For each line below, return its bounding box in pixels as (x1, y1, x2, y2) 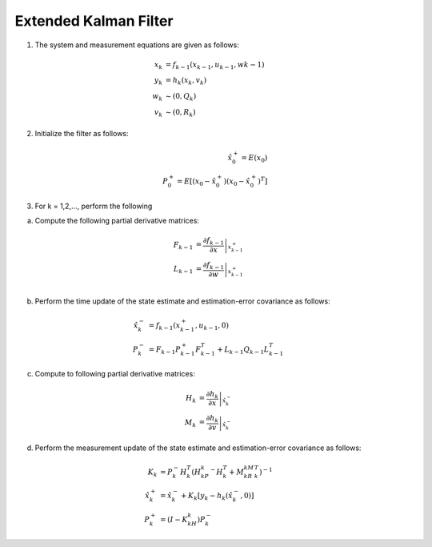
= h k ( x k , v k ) (165, 76, 207, 87)
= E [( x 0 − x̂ (176, 177, 217, 187)
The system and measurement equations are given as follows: (34, 40, 239, 50)
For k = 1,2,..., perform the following (34, 201, 153, 211)
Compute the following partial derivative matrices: (34, 216, 200, 226)
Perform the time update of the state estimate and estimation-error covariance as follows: (34, 296, 331, 306)
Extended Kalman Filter (14, 12, 174, 30)
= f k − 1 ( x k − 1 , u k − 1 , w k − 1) (165, 60, 265, 71)
